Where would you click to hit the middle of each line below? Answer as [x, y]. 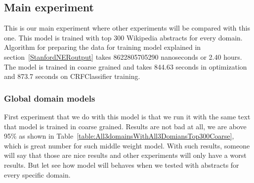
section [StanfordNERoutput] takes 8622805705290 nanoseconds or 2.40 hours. [123, 56]
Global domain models [50, 98]
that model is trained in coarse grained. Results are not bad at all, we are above [125, 126]
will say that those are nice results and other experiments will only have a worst [125, 155]
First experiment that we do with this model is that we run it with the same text [127, 116]
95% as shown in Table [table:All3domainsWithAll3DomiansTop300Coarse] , [119, 136]
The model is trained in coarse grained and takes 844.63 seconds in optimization [126, 66]
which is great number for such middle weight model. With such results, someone [127, 145]
